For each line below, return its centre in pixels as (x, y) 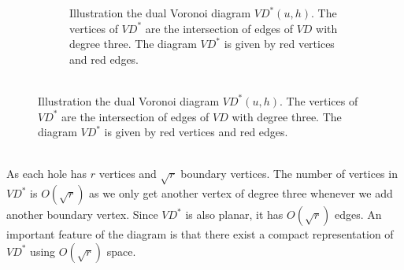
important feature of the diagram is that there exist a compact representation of (200, 234)
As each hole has (47, 174)
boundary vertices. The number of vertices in (289, 174)
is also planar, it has (234, 215)
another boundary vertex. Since (82, 215)
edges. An (358, 215)
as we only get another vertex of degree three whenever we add (241, 193)
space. (121, 251)
